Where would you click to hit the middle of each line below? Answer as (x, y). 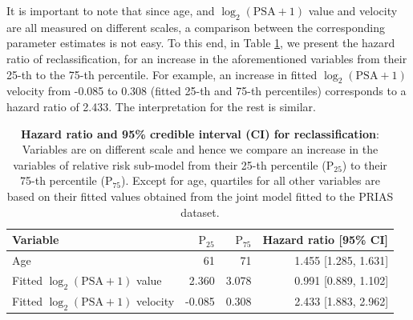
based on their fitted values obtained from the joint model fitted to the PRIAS (200, 196)
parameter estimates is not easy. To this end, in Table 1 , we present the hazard (201, 43)
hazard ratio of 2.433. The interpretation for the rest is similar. (161, 106)
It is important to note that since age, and (111, 10)
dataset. (200, 212)
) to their (364, 164)
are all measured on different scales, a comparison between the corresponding (196, 27)
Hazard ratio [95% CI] (326, 240)
